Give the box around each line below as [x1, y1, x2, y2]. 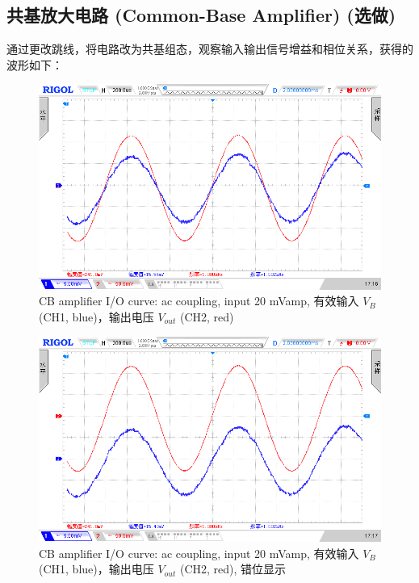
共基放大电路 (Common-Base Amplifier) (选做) [6, 2, 396, 27]
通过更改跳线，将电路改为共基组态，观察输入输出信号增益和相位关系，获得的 [6, 40, 413, 57]
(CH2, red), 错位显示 [179, 560, 287, 577]
